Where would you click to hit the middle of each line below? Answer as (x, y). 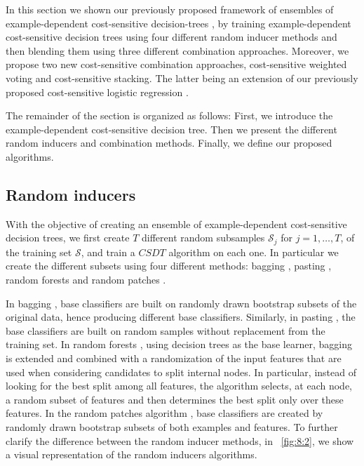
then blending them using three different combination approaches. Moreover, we (177, 50)
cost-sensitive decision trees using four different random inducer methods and (171, 37)
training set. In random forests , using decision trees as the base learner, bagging (179, 344)
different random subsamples (203, 238)
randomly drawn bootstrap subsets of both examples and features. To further (172, 426)
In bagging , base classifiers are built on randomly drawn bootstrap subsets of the (181, 303)
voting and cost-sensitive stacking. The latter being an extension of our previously (182, 78)
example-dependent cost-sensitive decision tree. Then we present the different (171, 129)
